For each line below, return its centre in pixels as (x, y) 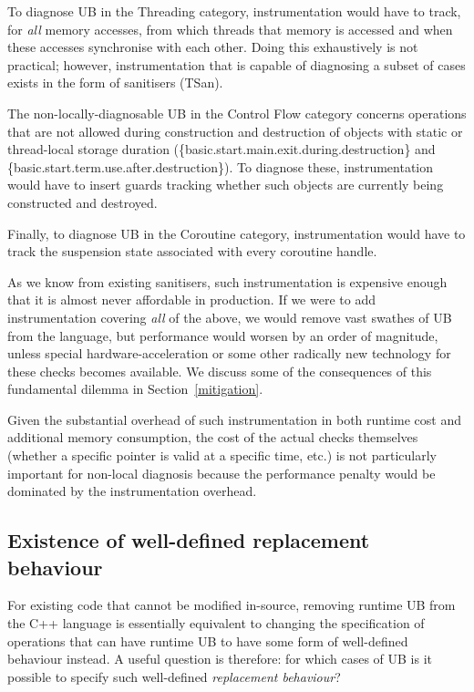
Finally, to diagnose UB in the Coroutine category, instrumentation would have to (237, 233)
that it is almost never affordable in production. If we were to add (191, 300)
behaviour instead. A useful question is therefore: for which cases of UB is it (220, 659)
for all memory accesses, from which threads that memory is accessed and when (230, 29)
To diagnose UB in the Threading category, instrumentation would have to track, (234, 11)
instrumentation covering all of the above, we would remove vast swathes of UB (230, 317)
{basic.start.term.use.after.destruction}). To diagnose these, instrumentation (221, 166)
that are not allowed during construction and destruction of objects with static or (235, 131)
